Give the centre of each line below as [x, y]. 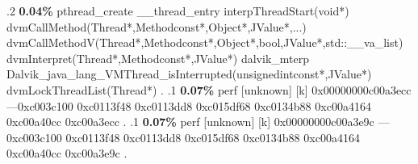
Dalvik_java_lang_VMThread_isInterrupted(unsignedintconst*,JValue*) [189, 74]
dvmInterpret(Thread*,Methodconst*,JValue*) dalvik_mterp [158, 58]
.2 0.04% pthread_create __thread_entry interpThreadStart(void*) [178, 11]
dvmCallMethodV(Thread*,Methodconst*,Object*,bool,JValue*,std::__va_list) [205, 42]
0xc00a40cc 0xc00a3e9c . [67, 153]
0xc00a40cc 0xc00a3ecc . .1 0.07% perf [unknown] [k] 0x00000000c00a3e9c [190, 122]
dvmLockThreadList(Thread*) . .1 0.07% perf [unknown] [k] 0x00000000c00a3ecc [209, 89]
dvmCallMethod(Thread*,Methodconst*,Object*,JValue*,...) [157, 26]
